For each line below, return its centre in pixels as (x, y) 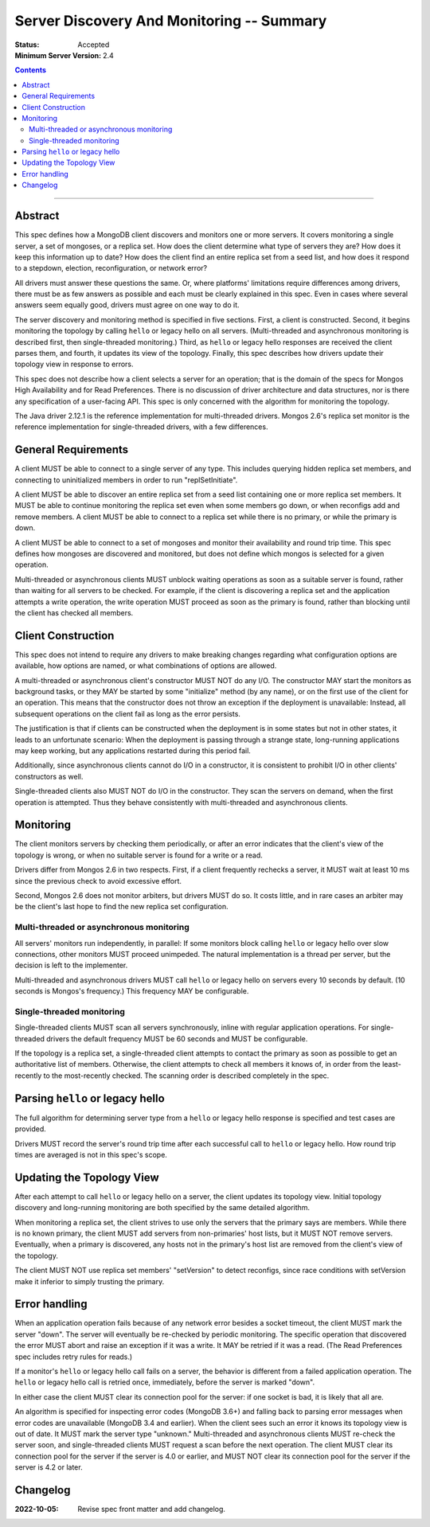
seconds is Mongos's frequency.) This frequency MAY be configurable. (132, 991)
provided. (31, 1129)
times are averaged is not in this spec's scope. (91, 1154)
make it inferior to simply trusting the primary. (90, 1281)
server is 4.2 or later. (49, 1467)
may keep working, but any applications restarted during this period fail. (133, 751)
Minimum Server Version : (58, 55)
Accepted (94, 45)
